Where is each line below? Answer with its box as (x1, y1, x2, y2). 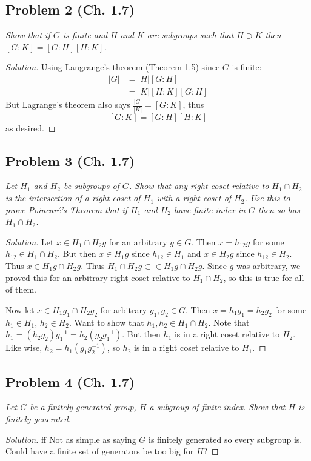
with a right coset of (156, 191, 232, 204)
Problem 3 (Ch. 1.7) (5, 151, 135, 170)
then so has (258, 203, 300, 216)
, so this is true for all (223, 271, 304, 284)
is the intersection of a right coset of (5, 191, 141, 204)
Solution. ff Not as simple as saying (5, 433, 136, 445)
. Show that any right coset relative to (129, 179, 269, 192)
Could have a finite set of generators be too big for (5, 445, 194, 457)
